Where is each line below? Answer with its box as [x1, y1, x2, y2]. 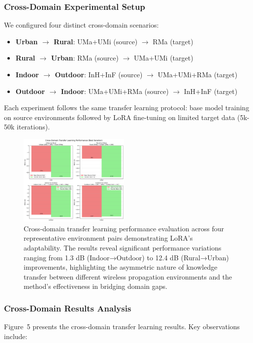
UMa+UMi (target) [134, 53, 193, 63]
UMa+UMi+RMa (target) [158, 69, 238, 79]
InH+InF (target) [184, 86, 238, 96]
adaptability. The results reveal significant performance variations [24, 243, 221, 253]
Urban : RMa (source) [51, 53, 119, 63]
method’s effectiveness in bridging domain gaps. [24, 281, 168, 291]
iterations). [17, 122, 50, 132]
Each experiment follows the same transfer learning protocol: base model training [4, 102, 250, 113]
